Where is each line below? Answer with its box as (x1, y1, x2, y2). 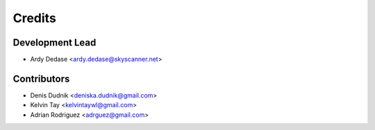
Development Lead (12, 37, 97, 48)
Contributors (12, 73, 70, 84)
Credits (12, 10, 57, 26)
